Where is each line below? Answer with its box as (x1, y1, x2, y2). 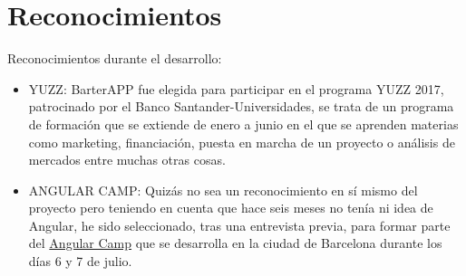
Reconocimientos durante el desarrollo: (7, 49, 222, 68)
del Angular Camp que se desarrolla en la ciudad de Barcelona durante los (28, 233, 442, 252)
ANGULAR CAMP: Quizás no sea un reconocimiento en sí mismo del (28, 180, 418, 199)
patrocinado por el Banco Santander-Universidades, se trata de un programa (28, 97, 454, 116)
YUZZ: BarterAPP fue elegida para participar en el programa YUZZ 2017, (28, 79, 444, 98)
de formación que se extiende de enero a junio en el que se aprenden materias (28, 114, 459, 133)
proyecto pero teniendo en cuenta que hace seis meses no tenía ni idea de (28, 198, 433, 217)
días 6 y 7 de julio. (28, 252, 132, 271)
